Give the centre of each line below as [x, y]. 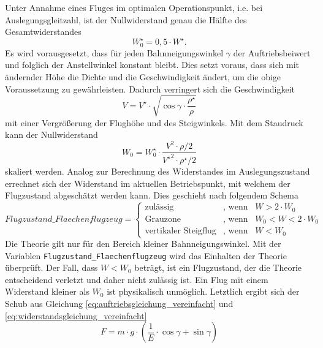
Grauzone [163, 219]
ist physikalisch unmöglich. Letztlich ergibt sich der [203, 291]
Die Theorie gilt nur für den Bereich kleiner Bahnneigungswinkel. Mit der [143, 243]
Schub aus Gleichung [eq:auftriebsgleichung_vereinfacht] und [119, 304]
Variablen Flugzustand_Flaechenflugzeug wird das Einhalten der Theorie [146, 255]
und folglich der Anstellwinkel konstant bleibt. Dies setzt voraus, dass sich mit [152, 65]
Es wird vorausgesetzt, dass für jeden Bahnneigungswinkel [114, 52]
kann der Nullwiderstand [51, 134]
